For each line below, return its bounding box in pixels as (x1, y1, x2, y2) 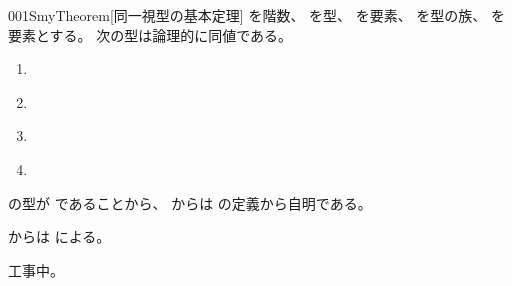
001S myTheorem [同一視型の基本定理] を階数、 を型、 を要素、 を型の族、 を (8, 5, 506, 25)
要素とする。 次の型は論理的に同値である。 (8, 24, 293, 45)
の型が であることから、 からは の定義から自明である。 (8, 192, 372, 213)
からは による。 (8, 226, 111, 247)
